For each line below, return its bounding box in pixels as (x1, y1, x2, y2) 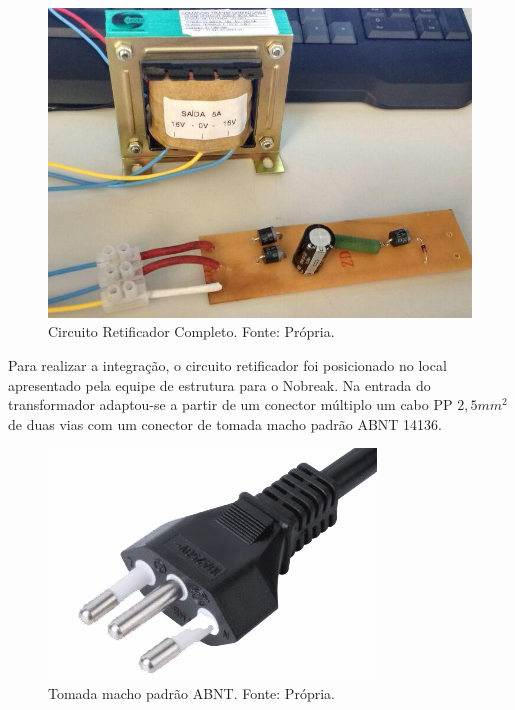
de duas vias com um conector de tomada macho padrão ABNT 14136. (8, 413, 442, 434)
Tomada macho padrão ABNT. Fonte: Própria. (48, 682, 335, 703)
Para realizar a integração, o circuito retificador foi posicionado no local (8, 354, 447, 375)
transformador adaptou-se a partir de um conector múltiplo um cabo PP (8, 394, 453, 415)
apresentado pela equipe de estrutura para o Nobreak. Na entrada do (8, 374, 431, 395)
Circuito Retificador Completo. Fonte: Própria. (48, 321, 335, 342)
